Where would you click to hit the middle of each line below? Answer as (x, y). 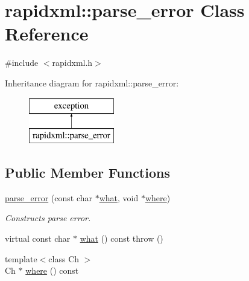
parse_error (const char (49, 197)
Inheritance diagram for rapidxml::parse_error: (92, 82)
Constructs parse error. (48, 218)
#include (22, 63)
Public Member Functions (87, 173)
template (21, 258)
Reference (47, 34)
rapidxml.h (72, 63)
